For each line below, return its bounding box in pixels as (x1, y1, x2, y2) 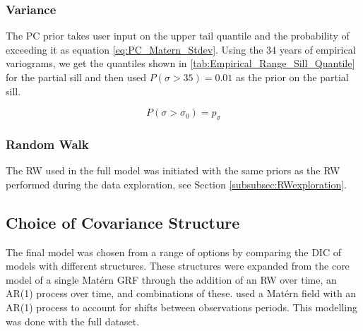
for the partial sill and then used (6, 70, 146, 84)
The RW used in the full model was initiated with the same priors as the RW (6, 163, 340, 178)
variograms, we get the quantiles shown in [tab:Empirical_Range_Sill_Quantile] (6, 56, 355, 71)
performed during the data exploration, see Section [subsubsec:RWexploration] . (6, 176, 347, 191)
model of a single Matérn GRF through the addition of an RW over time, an (6, 272, 337, 287)
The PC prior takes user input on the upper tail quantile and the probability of (6, 28, 350, 43)
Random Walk (6, 135, 89, 152)
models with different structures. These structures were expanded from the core (6, 258, 350, 273)
